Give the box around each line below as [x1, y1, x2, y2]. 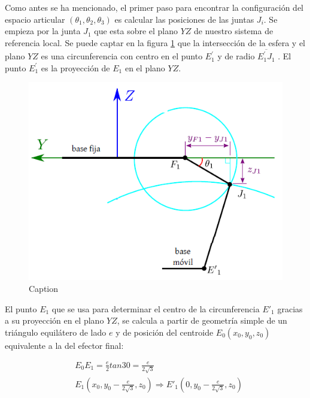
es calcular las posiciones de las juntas [114, 13, 254, 25]
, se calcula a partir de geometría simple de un [117, 314, 287, 327]
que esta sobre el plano [94, 25, 178, 37]
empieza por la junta [5, 25, 81, 37]
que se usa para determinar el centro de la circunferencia [51, 302, 260, 315]
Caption [29, 282, 59, 294]
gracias [277, 302, 303, 315]
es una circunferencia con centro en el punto [41, 50, 203, 62]
